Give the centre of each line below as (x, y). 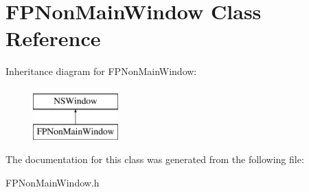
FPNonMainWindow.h (53, 182)
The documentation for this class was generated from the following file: (155, 159)
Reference (53, 38)
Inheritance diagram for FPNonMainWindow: (101, 71)
